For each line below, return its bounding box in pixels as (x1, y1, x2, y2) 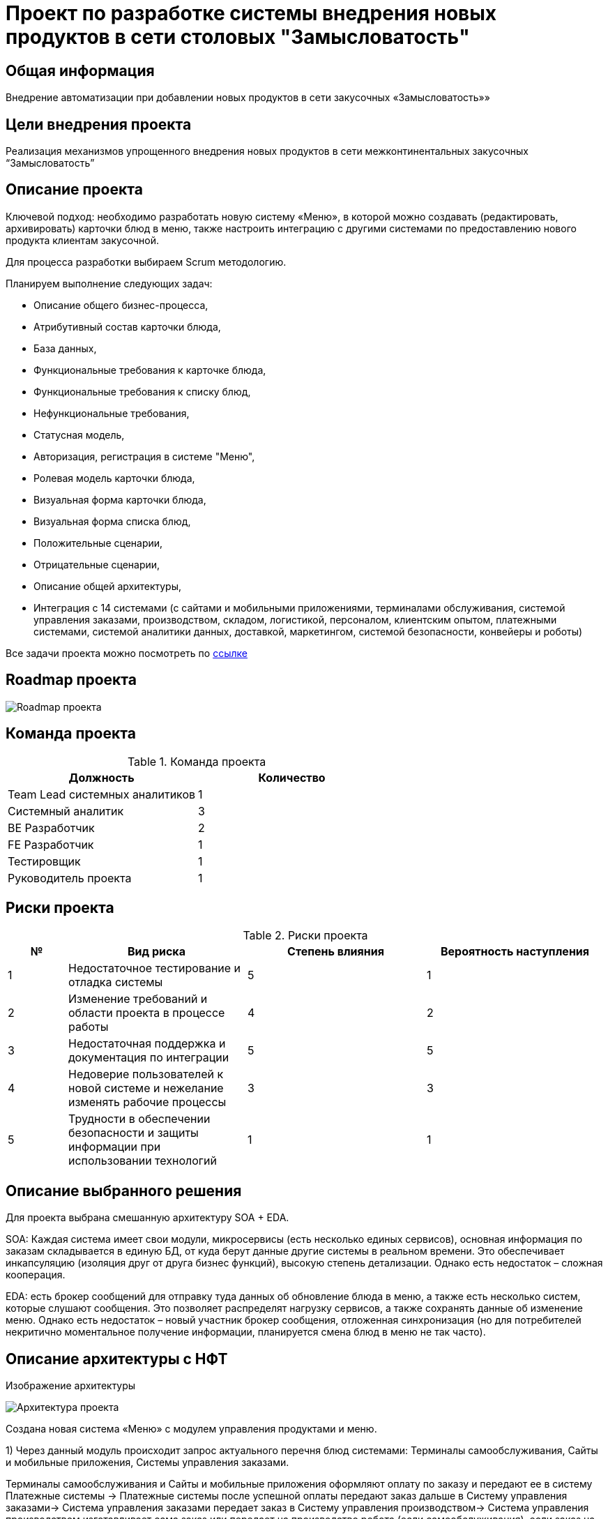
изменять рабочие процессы (68, 1095, 227, 1110)
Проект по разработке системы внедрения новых (6, 1, 497, 25)
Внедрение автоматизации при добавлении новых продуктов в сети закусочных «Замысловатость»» (6, 91, 490, 104)
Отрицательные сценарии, (33, 558, 160, 570)
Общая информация (6, 61, 155, 80)
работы (68, 1020, 109, 1034)
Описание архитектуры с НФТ (6, 1350, 228, 1368)
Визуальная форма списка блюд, (33, 515, 191, 527)
